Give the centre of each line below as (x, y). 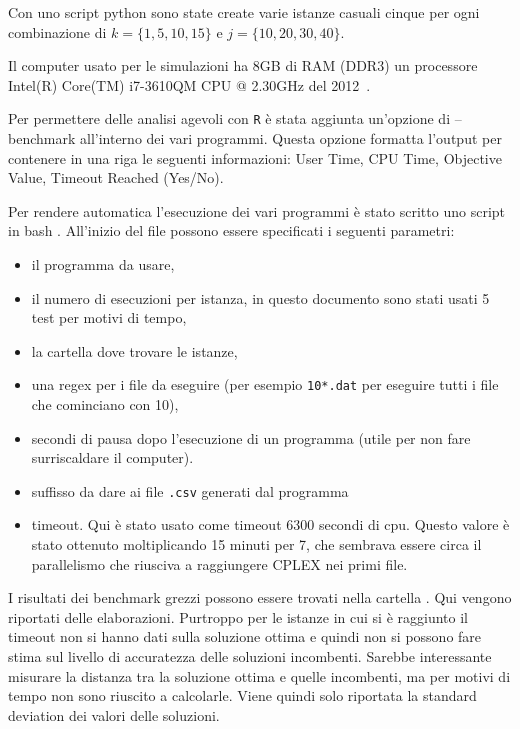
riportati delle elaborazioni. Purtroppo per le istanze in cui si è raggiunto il (238, 616)
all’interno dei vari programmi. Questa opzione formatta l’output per (290, 138)
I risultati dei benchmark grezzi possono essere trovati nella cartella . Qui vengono (260, 597)
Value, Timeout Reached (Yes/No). (116, 177)
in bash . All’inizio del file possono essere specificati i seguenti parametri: (231, 230)
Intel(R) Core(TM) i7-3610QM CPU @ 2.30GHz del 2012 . (189, 84)
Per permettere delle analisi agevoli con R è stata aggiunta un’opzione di (229, 118)
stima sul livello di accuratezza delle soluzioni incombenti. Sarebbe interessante (250, 656)
